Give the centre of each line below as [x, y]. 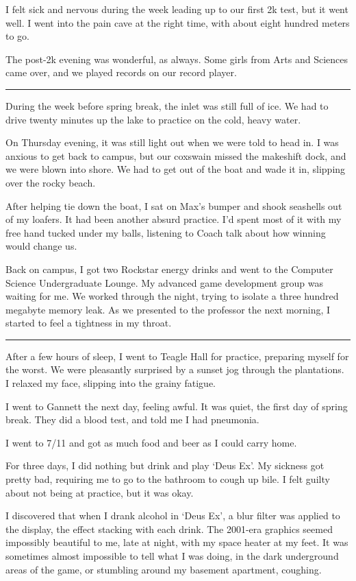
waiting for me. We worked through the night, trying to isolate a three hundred [172, 296]
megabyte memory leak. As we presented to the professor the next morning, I [168, 309]
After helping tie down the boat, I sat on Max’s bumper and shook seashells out [174, 205]
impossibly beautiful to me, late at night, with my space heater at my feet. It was [177, 542]
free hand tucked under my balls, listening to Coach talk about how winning [166, 232]
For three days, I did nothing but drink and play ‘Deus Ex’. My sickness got [165, 465]
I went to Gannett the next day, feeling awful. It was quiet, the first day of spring [177, 406]
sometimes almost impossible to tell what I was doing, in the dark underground [172, 556]
